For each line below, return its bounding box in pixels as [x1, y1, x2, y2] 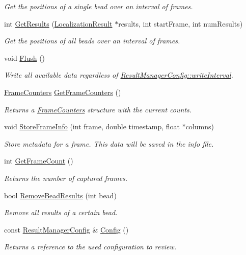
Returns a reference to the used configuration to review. [4, 241, 177, 252]
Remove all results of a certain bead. [4, 207, 118, 218]
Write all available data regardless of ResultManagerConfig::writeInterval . [4, 69, 233, 80]
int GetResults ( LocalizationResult [4, 18, 113, 29]
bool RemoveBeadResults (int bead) [4, 190, 117, 200]
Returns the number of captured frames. [4, 172, 128, 183]
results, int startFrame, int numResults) [118, 18, 243, 29]
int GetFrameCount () [4, 155, 73, 166]
